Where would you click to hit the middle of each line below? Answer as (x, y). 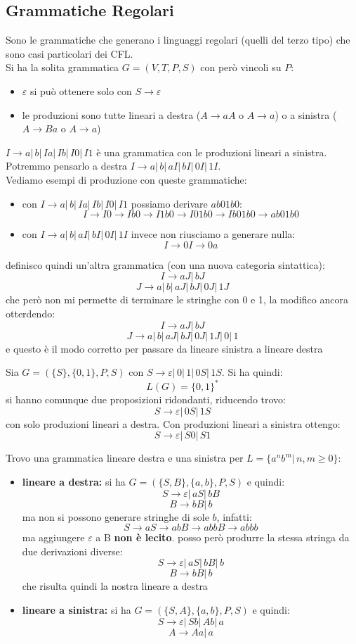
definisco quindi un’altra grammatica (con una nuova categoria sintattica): (165, 264)
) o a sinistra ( (306, 114)
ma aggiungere (53, 537)
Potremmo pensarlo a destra (67, 166)
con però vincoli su (241, 67)
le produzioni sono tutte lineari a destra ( (111, 114)
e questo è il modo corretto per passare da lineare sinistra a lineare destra (164, 348)
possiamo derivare (169, 203)
